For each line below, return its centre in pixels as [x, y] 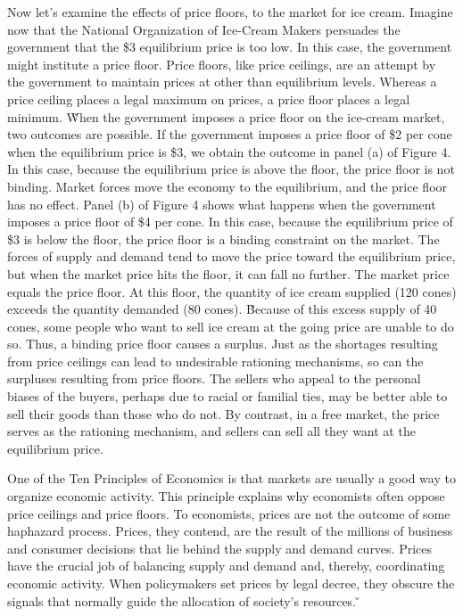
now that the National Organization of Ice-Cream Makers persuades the [204, 29]
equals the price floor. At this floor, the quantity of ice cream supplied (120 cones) [232, 291]
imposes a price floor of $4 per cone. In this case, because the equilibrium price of [230, 222]
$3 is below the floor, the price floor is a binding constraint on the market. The [223, 238]
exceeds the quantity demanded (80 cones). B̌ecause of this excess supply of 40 [222, 309]
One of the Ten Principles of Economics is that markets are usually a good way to [231, 478]
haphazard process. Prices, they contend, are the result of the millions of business [230, 531]
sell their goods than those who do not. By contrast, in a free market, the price [223, 413]
